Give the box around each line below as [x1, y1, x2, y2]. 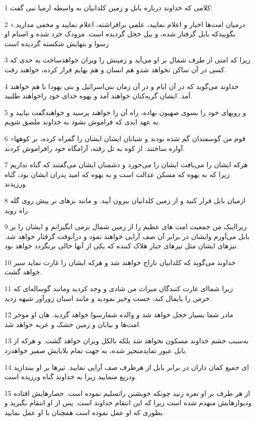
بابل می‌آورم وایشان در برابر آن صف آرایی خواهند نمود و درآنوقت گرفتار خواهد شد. [4, 231, 250, 241]
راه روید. [4, 205, 30, 215]
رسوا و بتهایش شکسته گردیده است [4, 38, 109, 48]
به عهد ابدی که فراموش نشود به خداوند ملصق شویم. [4, 117, 161, 127]
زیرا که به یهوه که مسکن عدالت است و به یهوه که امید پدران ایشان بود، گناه [4, 169, 230, 179]
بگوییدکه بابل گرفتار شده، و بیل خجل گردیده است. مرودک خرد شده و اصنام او [4, 29, 236, 39]
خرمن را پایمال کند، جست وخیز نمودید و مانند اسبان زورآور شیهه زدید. [4, 293, 212, 303]
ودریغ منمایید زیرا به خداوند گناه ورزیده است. [4, 371, 137, 382]
